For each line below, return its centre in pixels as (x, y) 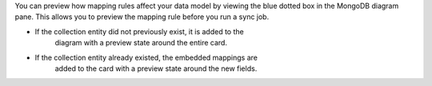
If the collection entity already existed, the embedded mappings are (146, 57)
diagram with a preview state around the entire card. (141, 43)
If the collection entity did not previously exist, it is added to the (139, 31)
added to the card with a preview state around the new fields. (156, 68)
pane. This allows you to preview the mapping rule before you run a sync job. (142, 17)
